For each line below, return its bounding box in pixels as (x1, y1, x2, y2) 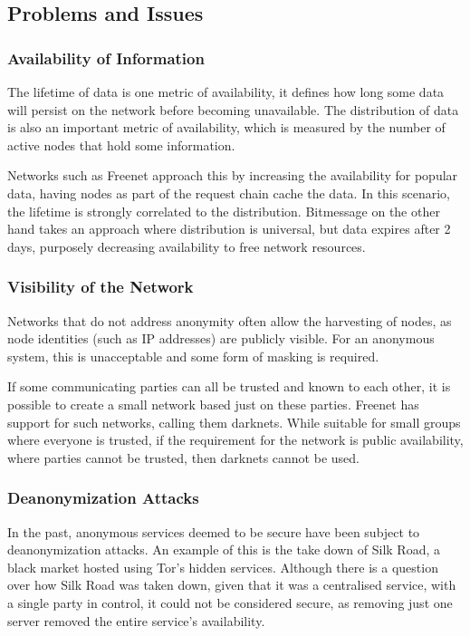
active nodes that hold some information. (7, 135, 235, 154)
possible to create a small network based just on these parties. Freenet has (7, 394, 419, 413)
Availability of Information (7, 46, 205, 69)
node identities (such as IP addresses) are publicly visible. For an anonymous (7, 329, 435, 348)
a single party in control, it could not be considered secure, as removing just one (7, 593, 453, 612)
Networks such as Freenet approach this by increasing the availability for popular (7, 166, 458, 185)
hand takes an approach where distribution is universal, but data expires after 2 (7, 219, 451, 238)
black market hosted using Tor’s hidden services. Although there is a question (7, 557, 438, 576)
